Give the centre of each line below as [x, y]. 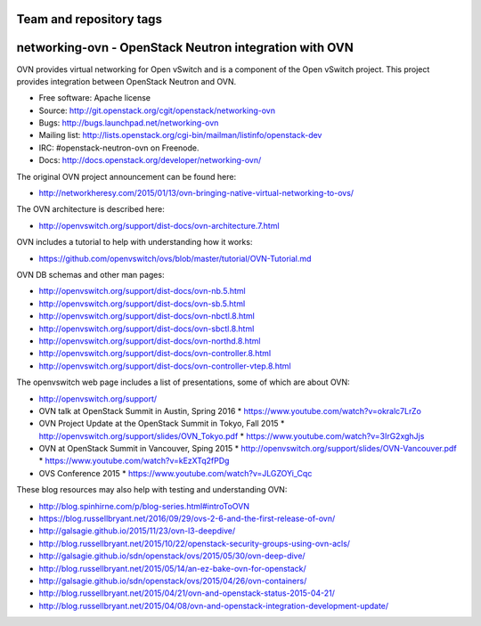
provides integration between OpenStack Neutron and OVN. [126, 81]
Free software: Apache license [95, 98]
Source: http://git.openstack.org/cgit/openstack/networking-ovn [157, 110]
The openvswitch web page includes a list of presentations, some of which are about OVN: [183, 382]
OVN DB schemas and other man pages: [90, 275]
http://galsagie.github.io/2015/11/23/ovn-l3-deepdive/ [137, 531]
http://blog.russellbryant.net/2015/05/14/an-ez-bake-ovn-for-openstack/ [172, 568]
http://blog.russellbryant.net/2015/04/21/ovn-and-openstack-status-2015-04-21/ [187, 593]
